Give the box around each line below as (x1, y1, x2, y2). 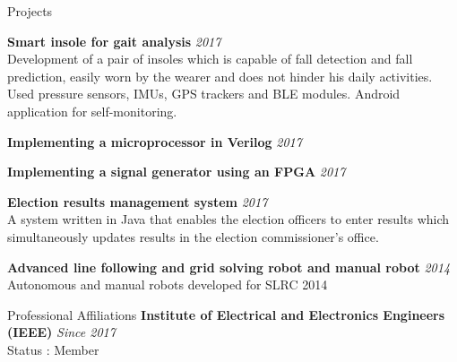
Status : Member (7, 340, 99, 358)
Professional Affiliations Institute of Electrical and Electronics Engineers (7, 305, 445, 323)
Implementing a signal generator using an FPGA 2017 (7, 162, 346, 181)
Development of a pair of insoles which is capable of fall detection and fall (7, 49, 413, 68)
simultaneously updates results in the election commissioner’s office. (7, 227, 379, 246)
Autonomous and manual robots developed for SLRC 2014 (7, 275, 328, 294)
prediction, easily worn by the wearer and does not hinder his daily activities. (7, 66, 433, 85)
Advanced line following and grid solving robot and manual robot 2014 (7, 257, 451, 276)
